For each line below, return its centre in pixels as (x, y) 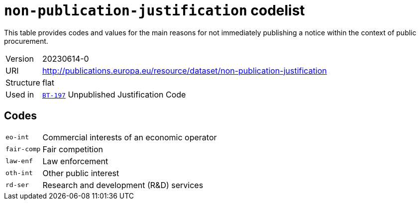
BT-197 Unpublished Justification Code (114, 94)
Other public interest (81, 173)
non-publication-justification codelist (155, 10)
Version (20, 58)
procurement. (26, 41)
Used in (20, 94)
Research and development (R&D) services (123, 185)
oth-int (19, 173)
